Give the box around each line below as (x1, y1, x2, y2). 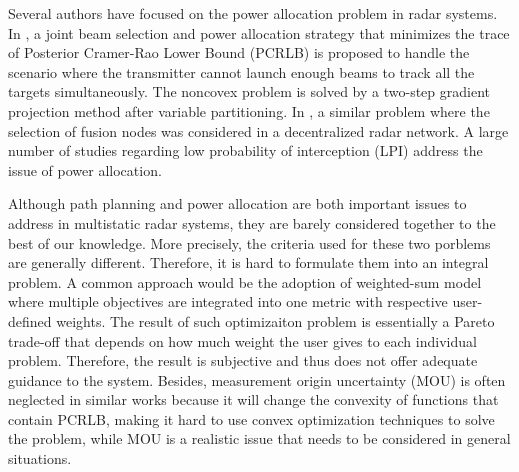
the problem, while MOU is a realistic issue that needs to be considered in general (8, 428, 511, 449)
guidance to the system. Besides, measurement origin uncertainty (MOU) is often (8, 369, 506, 390)
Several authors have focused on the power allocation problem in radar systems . (8, 3, 498, 23)
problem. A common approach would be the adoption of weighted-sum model (8, 271, 482, 292)
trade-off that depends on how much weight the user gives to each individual (8, 330, 477, 351)
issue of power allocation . (8, 159, 162, 180)
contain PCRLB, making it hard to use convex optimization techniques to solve (8, 408, 495, 429)
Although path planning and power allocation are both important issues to (8, 193, 467, 214)
